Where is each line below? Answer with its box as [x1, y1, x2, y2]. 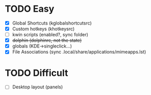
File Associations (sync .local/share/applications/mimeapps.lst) [12, 49, 146, 55]
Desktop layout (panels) [12, 84, 63, 90]
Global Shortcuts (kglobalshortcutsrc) [12, 20, 92, 26]
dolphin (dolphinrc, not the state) [12, 37, 82, 43]
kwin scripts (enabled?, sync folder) [12, 32, 88, 38]
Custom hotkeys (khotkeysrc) [12, 26, 75, 32]
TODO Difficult [5, 67, 68, 79]
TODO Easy [5, 3, 54, 15]
